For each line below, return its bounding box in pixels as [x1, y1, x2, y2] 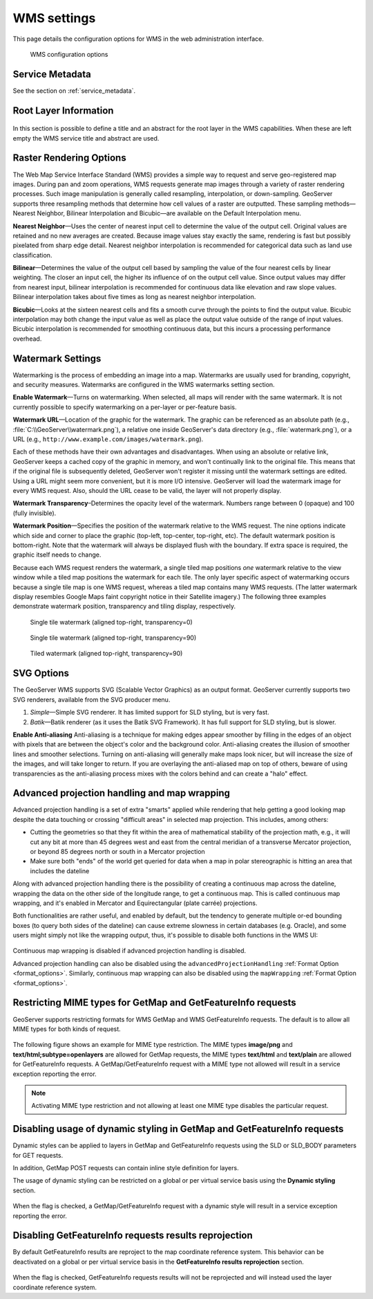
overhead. [12, 334, 42, 343]
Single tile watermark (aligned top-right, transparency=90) [30, 634, 197, 642]
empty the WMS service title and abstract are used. [12, 134, 160, 142]
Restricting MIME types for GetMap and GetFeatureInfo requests [12, 997, 296, 1009]
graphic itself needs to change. [12, 550, 102, 559]
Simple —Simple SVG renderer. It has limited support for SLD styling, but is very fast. [30, 708, 269, 717]
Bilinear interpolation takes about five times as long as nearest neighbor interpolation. [12, 293, 256, 301]
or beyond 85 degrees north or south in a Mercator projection [30, 847, 205, 855]
